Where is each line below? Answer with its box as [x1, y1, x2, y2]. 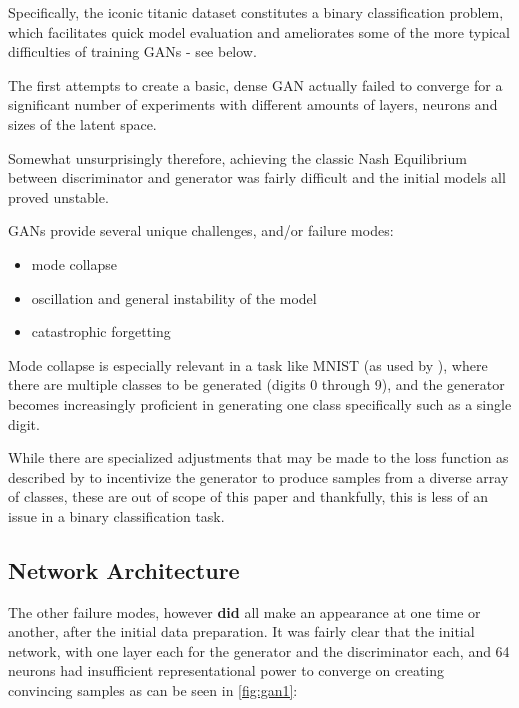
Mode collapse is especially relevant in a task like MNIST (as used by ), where [8, 354, 488, 375]
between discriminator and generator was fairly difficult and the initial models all [8, 167, 506, 188]
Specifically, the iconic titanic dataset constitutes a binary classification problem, [8, 2, 504, 22]
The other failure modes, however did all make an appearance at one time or [8, 601, 481, 622]
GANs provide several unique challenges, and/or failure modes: [8, 220, 394, 241]
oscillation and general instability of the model [31, 287, 317, 308]
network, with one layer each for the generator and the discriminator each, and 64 [8, 640, 510, 661]
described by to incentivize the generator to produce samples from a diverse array [8, 466, 509, 487]
